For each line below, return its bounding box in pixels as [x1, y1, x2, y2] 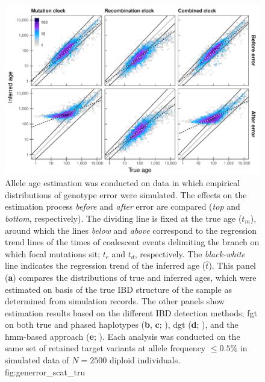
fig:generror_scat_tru [5, 365, 86, 378]
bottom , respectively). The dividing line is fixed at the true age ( [5, 211, 242, 224]
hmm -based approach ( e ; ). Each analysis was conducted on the [5, 330, 240, 342]
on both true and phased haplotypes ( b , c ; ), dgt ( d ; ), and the [5, 318, 238, 331]
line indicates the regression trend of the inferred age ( [5, 259, 206, 272]
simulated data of [5, 354, 69, 366]
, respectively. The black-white [134, 247, 245, 260]
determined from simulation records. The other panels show [5, 295, 225, 307]
